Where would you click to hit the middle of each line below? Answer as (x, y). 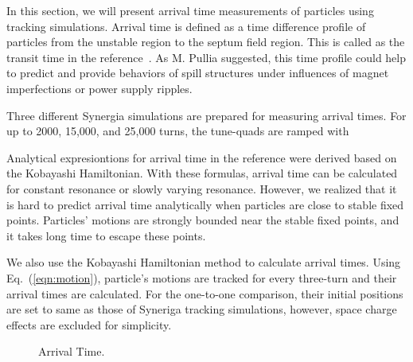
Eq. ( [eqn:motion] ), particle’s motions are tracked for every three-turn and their (202, 277)
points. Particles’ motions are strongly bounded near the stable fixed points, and (203, 220)
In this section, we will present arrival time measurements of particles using (190, 10)
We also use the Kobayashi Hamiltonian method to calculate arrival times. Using (204, 262)
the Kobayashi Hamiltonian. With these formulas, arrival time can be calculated (202, 173)
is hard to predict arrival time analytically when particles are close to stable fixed (205, 204)
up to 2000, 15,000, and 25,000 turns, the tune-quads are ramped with (178, 131)
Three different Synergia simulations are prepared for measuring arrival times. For (206, 115)
